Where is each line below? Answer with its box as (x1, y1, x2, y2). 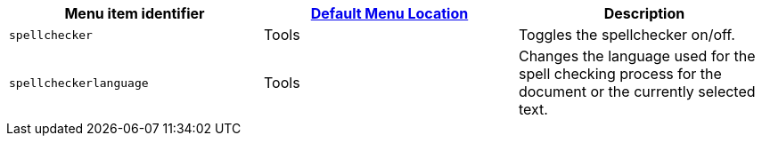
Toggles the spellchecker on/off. (518, 26, 735, 44)
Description (603, 4, 685, 22)
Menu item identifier (64, 4, 205, 22)
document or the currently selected (518, 83, 756, 100)
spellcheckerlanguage (9, 75, 149, 90)
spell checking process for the (518, 65, 722, 83)
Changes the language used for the (518, 47, 756, 65)
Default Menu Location (310, 4, 469, 22)
